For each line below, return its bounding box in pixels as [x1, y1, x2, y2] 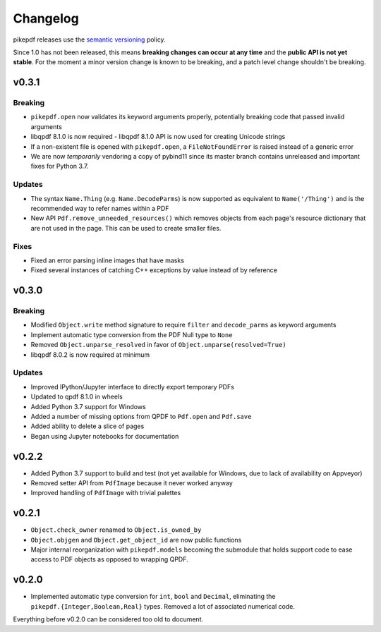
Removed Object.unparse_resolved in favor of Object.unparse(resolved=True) [30, 341, 286, 349]
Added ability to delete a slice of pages [30, 422, 145, 430]
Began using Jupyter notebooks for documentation [30, 432, 179, 440]
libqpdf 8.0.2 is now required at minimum [30, 350, 150, 359]
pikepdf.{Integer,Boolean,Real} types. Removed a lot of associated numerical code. [30, 602, 296, 610]
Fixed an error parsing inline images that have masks [30, 256, 185, 265]
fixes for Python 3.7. [30, 162, 89, 171]
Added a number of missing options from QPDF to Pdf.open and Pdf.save [30, 412, 252, 420]
